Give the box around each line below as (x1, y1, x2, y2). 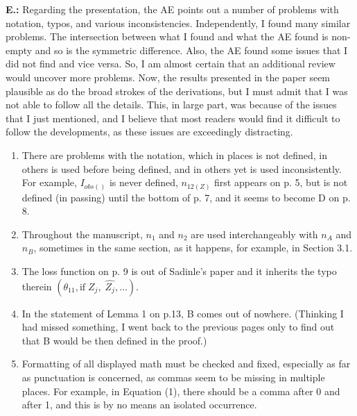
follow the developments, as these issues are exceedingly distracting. (6, 124, 293, 139)
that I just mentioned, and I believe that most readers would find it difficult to (6, 110, 340, 125)
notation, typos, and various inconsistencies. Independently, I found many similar (6, 15, 351, 30)
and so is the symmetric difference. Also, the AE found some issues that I (35, 42, 348, 57)
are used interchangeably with (191, 226, 318, 241)
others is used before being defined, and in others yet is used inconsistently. (21, 161, 342, 176)
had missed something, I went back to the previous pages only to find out (21, 319, 335, 334)
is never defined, (109, 175, 178, 190)
